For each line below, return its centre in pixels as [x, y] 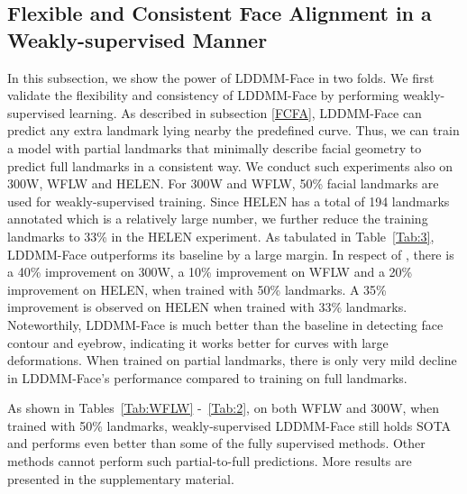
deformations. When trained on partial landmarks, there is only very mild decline [232, 360]
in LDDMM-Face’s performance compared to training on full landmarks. [207, 377]
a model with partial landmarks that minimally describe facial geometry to [215, 147]
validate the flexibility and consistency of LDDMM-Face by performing [203, 95]
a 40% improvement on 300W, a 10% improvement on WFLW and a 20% [210, 272]
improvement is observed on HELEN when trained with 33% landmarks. [207, 307]
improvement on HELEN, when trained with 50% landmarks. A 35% [197, 289]
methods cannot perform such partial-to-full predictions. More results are [210, 461]
